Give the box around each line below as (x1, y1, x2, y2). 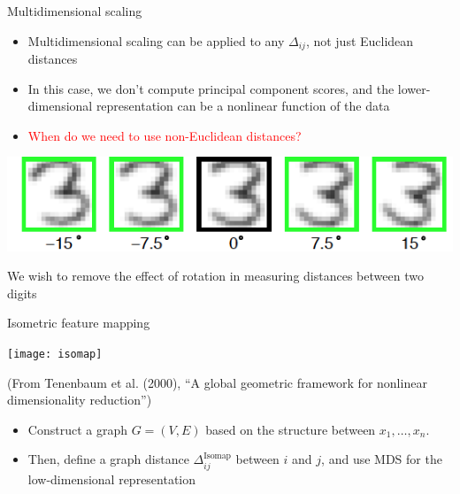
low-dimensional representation (27, 469, 196, 488)
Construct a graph (27, 420, 127, 438)
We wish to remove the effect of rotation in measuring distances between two (7, 266, 424, 285)
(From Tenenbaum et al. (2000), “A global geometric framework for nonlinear (7, 373, 427, 391)
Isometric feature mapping (7, 313, 150, 332)
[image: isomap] (7, 347, 103, 360)
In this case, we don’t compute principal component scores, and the (27, 79, 395, 97)
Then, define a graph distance (27, 450, 189, 468)
